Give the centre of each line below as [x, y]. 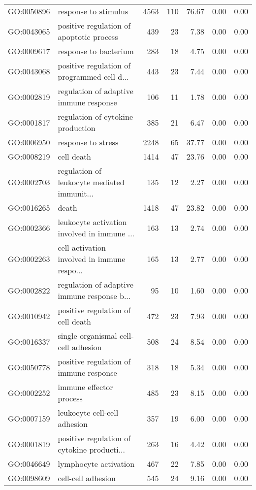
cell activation [82, 247]
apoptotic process [88, 37]
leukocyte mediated [91, 182]
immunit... [76, 193]
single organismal [87, 336]
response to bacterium [96, 51]
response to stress [88, 142]
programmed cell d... [93, 77]
